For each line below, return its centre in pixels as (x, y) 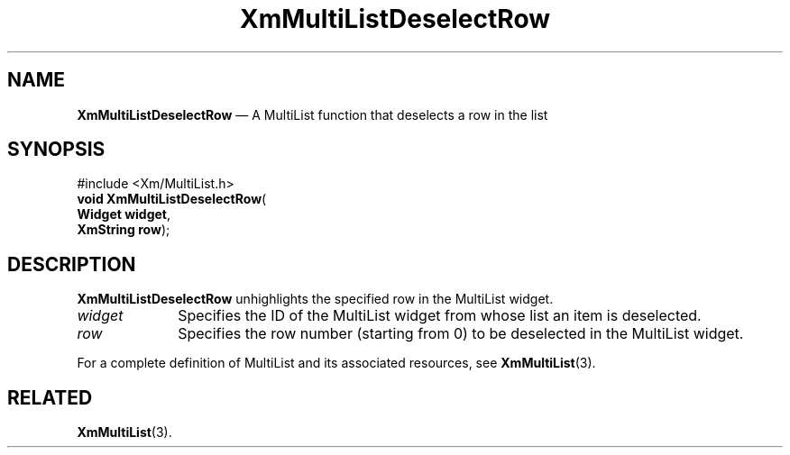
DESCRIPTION (72, 264)
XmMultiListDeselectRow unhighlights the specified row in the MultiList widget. (315, 299)
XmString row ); (124, 230)
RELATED (50, 397)
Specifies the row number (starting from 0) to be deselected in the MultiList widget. (461, 334)
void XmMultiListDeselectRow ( (172, 199)
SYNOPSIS (56, 150)
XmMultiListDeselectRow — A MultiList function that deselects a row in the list (312, 114)
